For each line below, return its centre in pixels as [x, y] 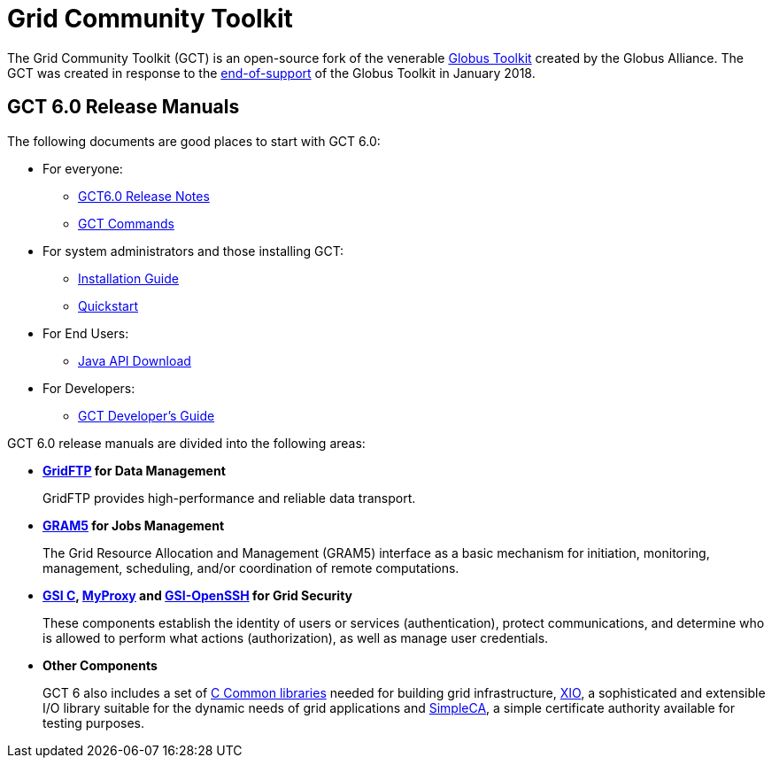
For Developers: [89, 388]
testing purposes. [94, 722]
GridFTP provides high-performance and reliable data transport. [229, 498]
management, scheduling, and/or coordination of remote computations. [251, 568]
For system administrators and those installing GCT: [193, 251]
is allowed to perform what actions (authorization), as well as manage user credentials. [296, 637]
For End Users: [86, 333]
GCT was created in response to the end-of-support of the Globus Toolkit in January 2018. [271, 73]
